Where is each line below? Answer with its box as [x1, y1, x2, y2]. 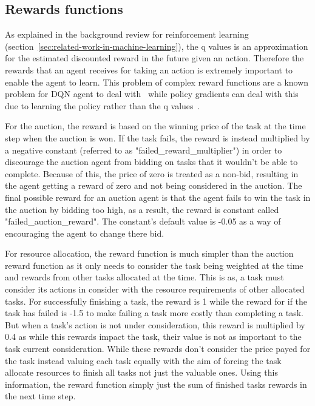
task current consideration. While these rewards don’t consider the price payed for [5, 342, 311, 355]
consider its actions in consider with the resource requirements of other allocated [5, 283, 305, 296]
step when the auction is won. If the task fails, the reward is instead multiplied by [5, 131, 310, 144]
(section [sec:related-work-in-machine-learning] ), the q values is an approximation [5, 39, 308, 52]
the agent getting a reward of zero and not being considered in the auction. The [5, 179, 302, 192]
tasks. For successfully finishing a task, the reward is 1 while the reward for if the [5, 294, 308, 307]
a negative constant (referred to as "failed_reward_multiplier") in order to [5, 143, 282, 156]
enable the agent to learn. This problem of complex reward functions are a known [5, 75, 309, 88]
